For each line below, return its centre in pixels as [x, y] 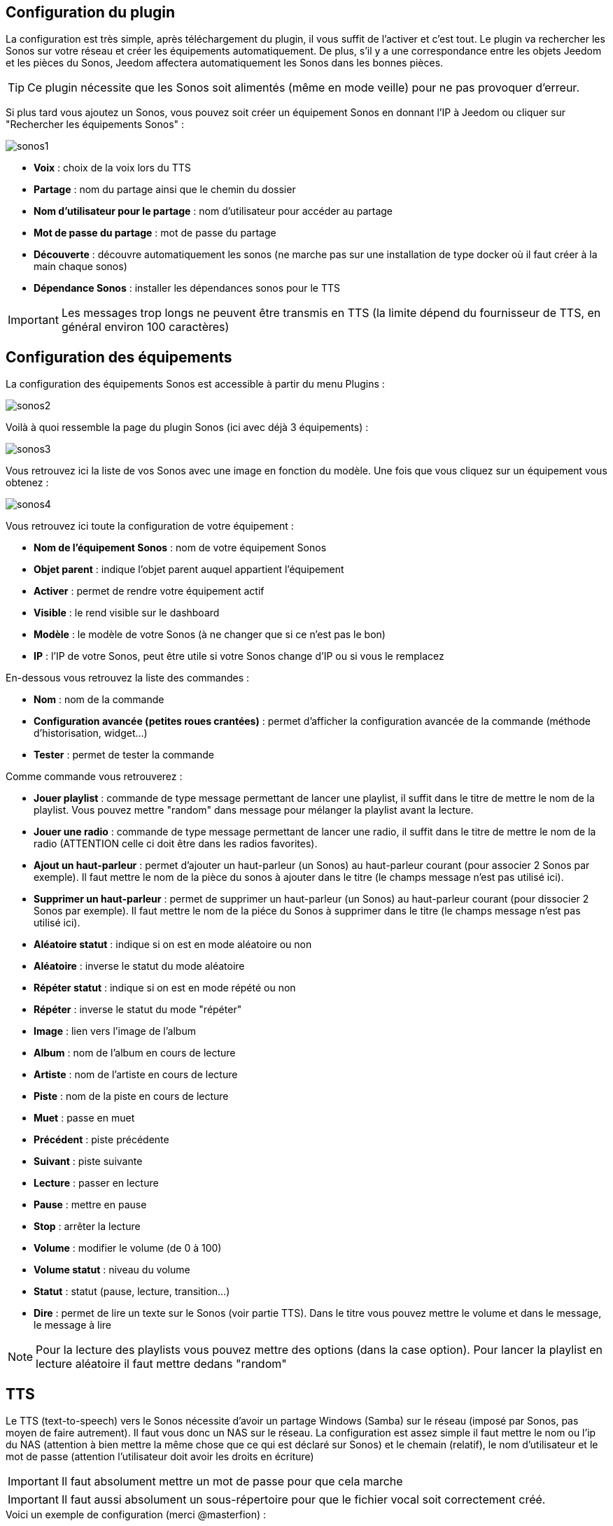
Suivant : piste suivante [88, 1161]
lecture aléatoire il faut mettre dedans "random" [161, 1364]
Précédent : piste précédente [101, 1140]
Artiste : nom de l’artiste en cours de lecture [136, 1075]
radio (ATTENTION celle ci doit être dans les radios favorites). [176, 844]
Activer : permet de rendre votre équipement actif [149, 591]
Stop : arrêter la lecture [87, 1227]
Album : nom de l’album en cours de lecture [135, 1053]
